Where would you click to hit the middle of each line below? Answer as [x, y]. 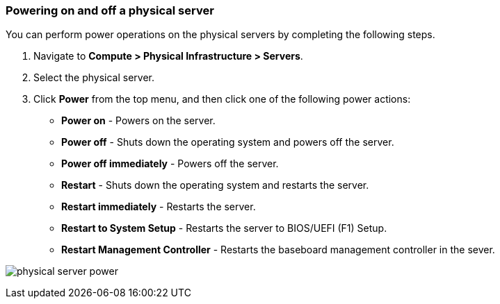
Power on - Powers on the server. [138, 121]
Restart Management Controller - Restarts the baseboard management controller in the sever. [278, 250]
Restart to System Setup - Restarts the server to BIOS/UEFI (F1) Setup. [224, 228]
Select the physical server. [94, 78]
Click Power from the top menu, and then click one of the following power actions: [222, 99]
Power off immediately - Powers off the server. [170, 164]
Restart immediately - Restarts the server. [159, 207]
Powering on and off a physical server [110, 10]
